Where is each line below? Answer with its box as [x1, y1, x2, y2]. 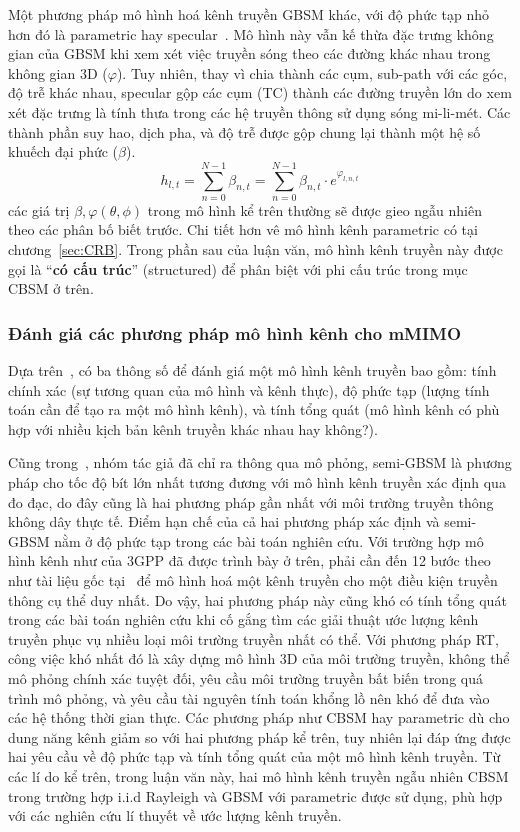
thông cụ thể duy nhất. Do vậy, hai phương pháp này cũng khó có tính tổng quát [8, 589, 507, 610]
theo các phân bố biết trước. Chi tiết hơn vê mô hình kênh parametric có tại [8, 219, 478, 240]
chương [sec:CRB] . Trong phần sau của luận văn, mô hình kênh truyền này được [8, 239, 503, 260]
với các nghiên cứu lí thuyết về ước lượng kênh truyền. [8, 805, 342, 826]
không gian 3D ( [8, 62, 108, 83]
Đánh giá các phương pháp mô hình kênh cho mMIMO [8, 320, 462, 345]
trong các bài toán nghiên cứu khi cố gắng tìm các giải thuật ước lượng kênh [8, 609, 479, 630]
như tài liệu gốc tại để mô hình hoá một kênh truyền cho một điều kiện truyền [8, 570, 498, 590]
